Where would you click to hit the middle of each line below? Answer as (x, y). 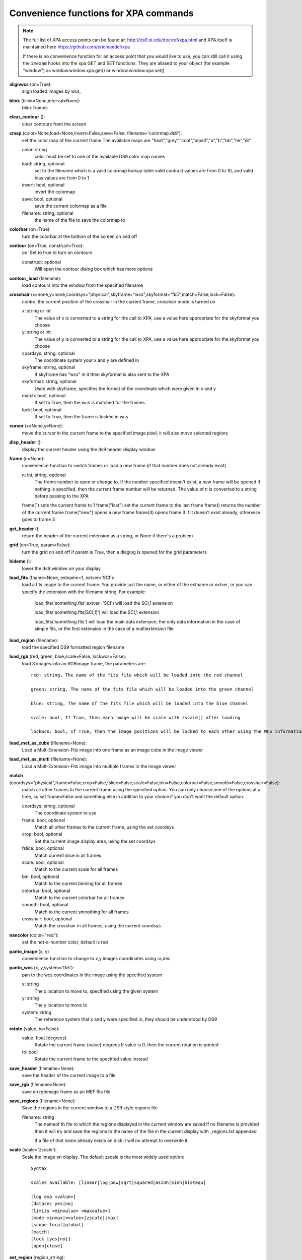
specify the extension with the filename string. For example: (84, 592)
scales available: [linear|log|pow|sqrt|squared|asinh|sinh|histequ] (119, 1182)
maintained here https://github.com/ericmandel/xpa (77, 47)
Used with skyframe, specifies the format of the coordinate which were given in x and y (125, 389)
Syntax (39, 1169)
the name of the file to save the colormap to (80, 220)
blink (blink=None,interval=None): (45, 100)
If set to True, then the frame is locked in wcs (81, 417)
